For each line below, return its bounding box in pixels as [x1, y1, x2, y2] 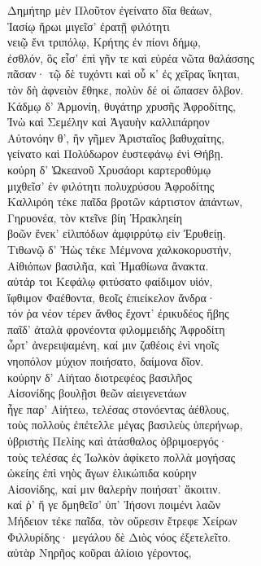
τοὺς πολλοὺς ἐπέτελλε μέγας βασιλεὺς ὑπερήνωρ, [7, 416, 243, 433]
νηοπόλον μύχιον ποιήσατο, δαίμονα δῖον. [7, 353, 204, 370]
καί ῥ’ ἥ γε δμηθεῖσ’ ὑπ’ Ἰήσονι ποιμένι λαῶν [7, 496, 220, 513]
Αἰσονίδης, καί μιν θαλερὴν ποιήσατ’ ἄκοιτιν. [7, 480, 221, 497]
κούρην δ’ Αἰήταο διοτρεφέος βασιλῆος [7, 368, 192, 385]
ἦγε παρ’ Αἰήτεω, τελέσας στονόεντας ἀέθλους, [7, 400, 229, 417]
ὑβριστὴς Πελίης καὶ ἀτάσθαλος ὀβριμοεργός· [7, 432, 228, 450]
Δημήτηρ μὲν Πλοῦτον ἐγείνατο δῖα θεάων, [7, 2, 212, 18]
